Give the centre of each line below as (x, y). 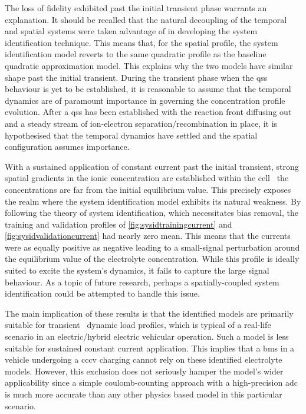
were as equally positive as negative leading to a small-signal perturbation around (152, 247)
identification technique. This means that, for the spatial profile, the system (142, 42)
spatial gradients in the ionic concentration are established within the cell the (147, 178)
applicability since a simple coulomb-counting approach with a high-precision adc (151, 382)
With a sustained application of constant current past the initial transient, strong (152, 166)
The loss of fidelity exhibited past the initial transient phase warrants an (136, 8)
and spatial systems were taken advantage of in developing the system (131, 31)
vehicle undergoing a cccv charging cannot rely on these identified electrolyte (144, 359)
